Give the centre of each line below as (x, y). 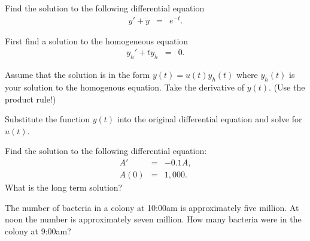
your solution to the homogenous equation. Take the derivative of (125, 87)
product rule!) (31, 99)
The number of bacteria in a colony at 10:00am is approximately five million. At (152, 207)
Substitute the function (48, 119)
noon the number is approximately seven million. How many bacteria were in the (153, 219)
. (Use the (287, 87)
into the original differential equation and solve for (209, 119)
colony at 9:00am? (38, 231)
